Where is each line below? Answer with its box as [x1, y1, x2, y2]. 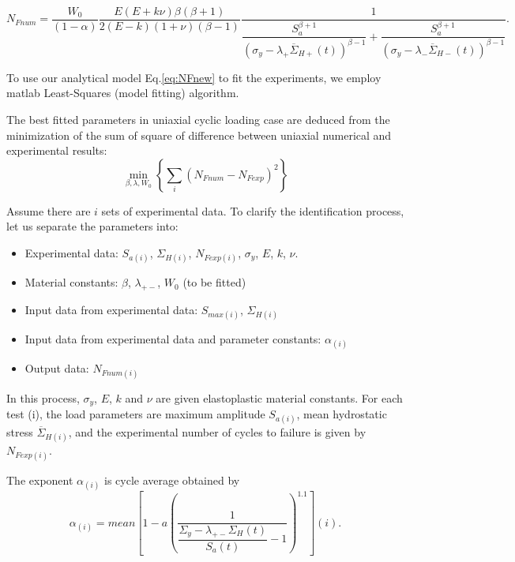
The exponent [6, 471, 73, 488]
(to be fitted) [182, 274, 246, 290]
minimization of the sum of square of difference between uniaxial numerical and [6, 126, 392, 143]
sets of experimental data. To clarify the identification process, [101, 202, 404, 219]
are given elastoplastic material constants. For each [156, 389, 403, 406]
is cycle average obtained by [103, 471, 240, 488]
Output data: [24, 360, 89, 377]
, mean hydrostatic [296, 405, 387, 421]
